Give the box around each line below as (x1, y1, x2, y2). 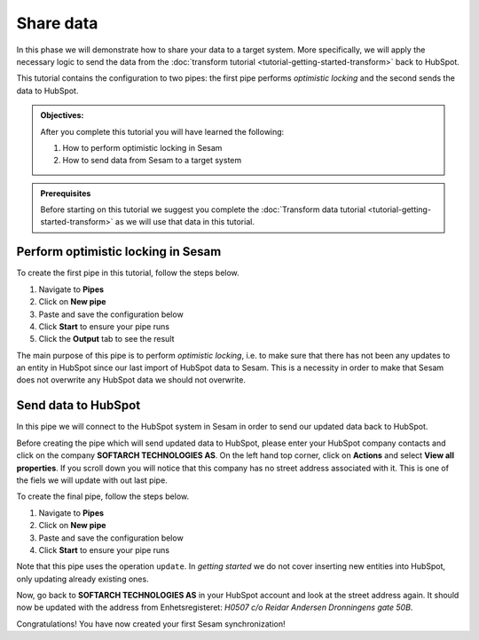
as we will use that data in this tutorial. (115, 217, 255, 227)
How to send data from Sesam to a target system (62, 155, 242, 166)
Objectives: (40, 110, 84, 121)
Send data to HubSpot (16, 398, 141, 413)
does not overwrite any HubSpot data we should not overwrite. (16, 375, 246, 385)
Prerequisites (40, 187, 91, 199)
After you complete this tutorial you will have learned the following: (40, 126, 285, 137)
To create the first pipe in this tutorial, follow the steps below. (16, 267, 239, 279)
